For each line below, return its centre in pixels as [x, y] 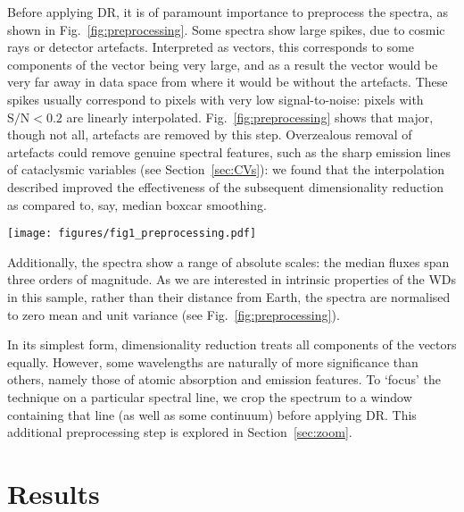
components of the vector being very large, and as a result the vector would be [223, 64]
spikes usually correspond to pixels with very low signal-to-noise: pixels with [215, 99]
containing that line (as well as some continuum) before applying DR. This [212, 414]
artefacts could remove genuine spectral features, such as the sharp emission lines [229, 151]
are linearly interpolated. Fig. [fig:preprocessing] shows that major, [250, 117]
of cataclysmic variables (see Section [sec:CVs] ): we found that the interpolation [226, 169]
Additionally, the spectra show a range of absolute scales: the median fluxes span [228, 261]
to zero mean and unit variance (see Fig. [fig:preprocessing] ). [174, 314]
